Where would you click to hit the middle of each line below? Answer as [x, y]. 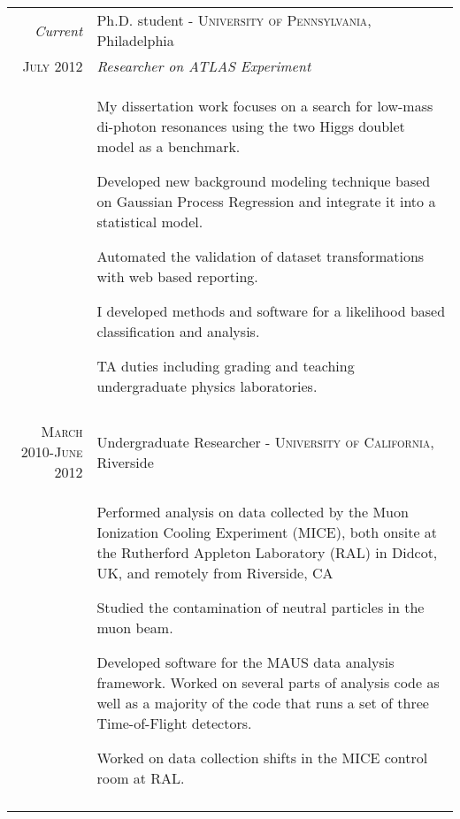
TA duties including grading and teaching [226, 366]
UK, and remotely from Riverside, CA [215, 573]
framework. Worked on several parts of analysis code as [268, 682]
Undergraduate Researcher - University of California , [265, 441]
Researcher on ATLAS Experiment [204, 66]
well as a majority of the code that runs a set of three [263, 703]
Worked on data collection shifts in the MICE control [262, 758]
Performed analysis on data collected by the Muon [253, 512]
